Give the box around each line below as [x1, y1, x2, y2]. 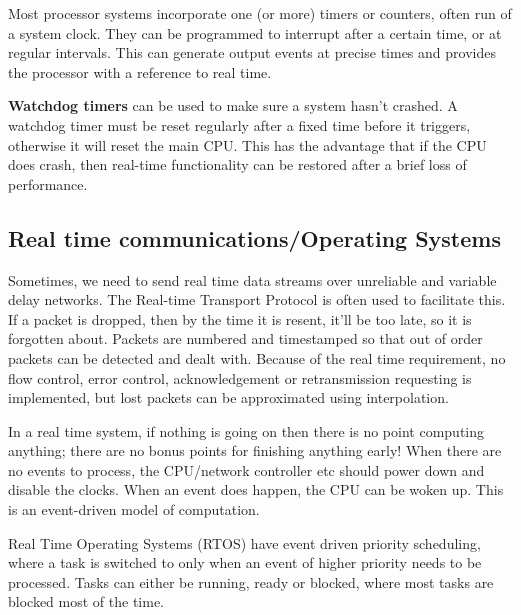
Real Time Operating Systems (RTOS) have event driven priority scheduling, [8, 532, 481, 553]
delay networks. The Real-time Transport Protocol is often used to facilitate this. [8, 289, 506, 310]
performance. [8, 173, 88, 194]
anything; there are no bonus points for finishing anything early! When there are [8, 440, 502, 461]
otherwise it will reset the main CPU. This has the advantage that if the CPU [8, 134, 487, 155]
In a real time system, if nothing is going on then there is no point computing [8, 420, 484, 441]
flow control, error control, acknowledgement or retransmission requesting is [8, 367, 472, 388]
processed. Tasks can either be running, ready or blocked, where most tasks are [8, 571, 494, 592]
